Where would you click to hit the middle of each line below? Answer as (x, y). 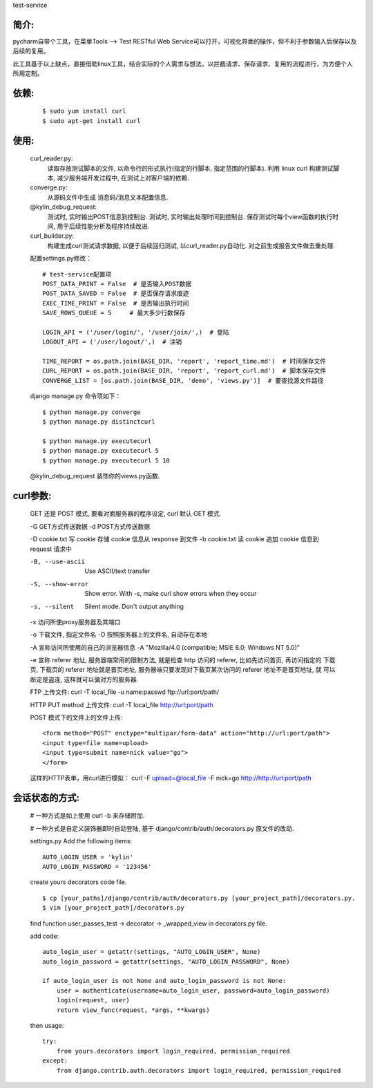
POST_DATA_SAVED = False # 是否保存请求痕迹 (116, 293)
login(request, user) (93, 1000)
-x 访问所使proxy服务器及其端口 (75, 621)
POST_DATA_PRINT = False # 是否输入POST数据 (117, 284)
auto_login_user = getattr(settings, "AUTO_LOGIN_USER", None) (152, 952)
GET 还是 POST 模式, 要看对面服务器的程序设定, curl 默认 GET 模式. (126, 514)
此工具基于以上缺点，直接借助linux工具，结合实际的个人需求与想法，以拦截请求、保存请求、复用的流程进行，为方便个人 (183, 64)
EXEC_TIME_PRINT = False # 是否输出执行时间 (116, 303)
